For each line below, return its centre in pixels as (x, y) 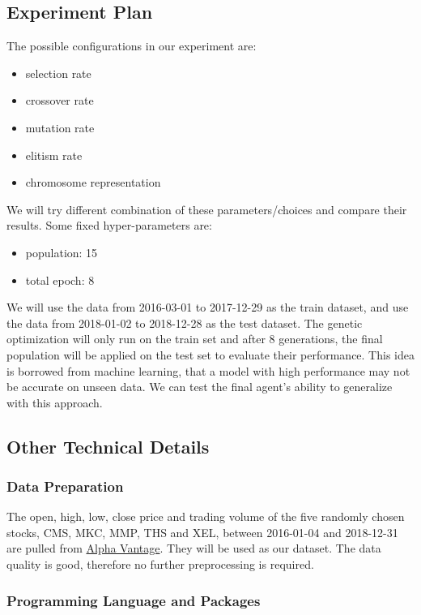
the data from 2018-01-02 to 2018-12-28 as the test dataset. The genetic (185, 323)
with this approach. (55, 402)
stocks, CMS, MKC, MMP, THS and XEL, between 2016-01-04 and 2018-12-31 (202, 532)
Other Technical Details (108, 446)
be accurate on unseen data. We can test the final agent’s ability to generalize (200, 387)
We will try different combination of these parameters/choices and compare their (207, 209)
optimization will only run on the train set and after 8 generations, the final (195, 339)
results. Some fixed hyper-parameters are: (109, 225)
